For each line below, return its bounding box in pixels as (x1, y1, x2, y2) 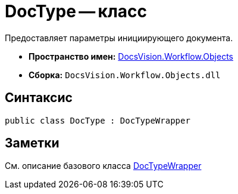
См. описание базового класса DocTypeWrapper (5, 161, 202, 171)
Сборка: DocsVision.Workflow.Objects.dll (29, 69, 221, 80)
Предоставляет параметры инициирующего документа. (5, 32, 233, 43)
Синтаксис (5, 90, 73, 106)
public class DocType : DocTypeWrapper (5, 115, 190, 125)
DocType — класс (5, 1, 148, 21)
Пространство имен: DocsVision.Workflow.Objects (29, 51, 233, 61)
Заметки (5, 136, 59, 151)
